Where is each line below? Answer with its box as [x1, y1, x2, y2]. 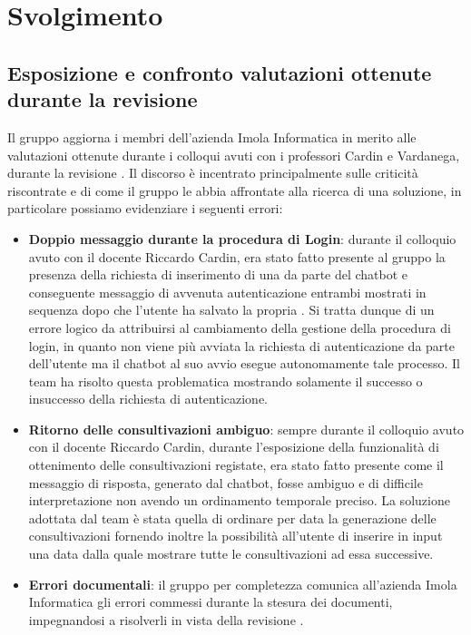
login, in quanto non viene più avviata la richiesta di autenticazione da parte [28, 336, 455, 355]
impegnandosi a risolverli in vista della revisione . [28, 610, 304, 629]
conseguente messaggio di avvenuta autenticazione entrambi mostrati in [28, 282, 427, 301]
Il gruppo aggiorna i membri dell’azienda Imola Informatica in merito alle [7, 127, 417, 146]
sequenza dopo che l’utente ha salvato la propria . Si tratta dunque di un [28, 300, 435, 319]
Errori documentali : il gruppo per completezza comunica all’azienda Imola [28, 574, 457, 593]
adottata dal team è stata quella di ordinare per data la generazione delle [28, 508, 437, 527]
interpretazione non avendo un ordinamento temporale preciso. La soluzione [28, 491, 450, 510]
